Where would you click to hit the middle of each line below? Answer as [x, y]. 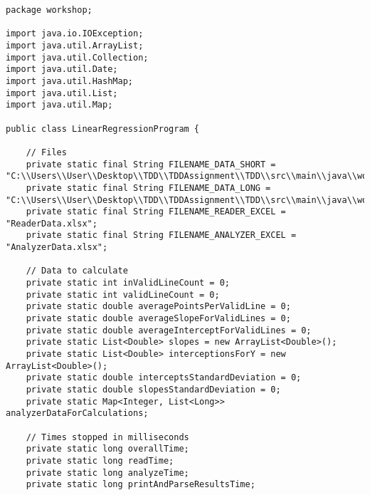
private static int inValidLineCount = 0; [128, 283]
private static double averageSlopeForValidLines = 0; [158, 319]
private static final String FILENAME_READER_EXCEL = [156, 212]
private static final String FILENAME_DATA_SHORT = [151, 164]
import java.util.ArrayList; [75, 45]
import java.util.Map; [59, 105]
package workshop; [49, 10]
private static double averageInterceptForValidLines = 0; [169, 330]
